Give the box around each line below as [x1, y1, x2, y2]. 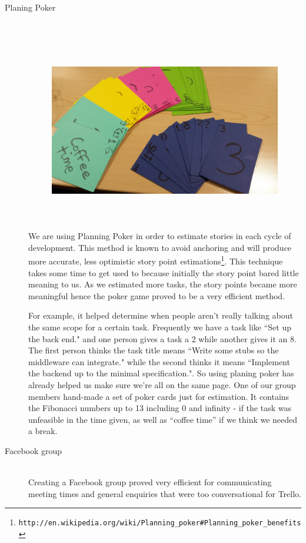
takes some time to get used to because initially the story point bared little [28, 266, 299, 279]
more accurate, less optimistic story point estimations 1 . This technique [28, 253, 283, 267]
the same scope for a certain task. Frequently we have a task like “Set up [28, 320, 292, 333]
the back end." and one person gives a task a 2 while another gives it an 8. [28, 332, 297, 345]
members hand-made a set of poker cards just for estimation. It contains [28, 390, 290, 402]
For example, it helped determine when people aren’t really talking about [28, 309, 293, 322]
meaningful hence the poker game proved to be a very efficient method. [28, 289, 285, 302]
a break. [28, 425, 58, 437]
